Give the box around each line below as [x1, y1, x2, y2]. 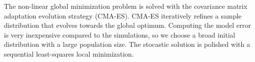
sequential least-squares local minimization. [4, 48, 134, 59]
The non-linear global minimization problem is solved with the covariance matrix [4, 1, 248, 11]
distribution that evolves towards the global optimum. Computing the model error [4, 20, 251, 30]
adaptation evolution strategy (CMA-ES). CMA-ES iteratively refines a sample [4, 10, 242, 21]
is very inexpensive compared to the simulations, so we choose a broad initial [4, 29, 235, 40]
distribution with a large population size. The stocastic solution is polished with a [4, 39, 250, 49]
